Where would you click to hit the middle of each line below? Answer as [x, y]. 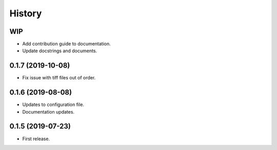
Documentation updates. [48, 112]
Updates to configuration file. [53, 104]
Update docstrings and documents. [60, 51]
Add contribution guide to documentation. [67, 44]
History [26, 13]
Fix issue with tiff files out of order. [59, 78]
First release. [36, 139]
